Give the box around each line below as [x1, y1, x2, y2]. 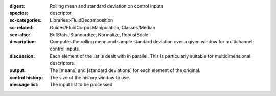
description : [9, 38, 36, 44]
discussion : [9, 53, 35, 59]
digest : [9, 3, 25, 9]
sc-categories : [9, 17, 42, 23]
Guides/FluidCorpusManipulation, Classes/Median [50, 25, 156, 31]
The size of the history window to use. [50, 74, 130, 80]
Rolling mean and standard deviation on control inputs [50, 3, 164, 9]
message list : [9, 82, 39, 88]
